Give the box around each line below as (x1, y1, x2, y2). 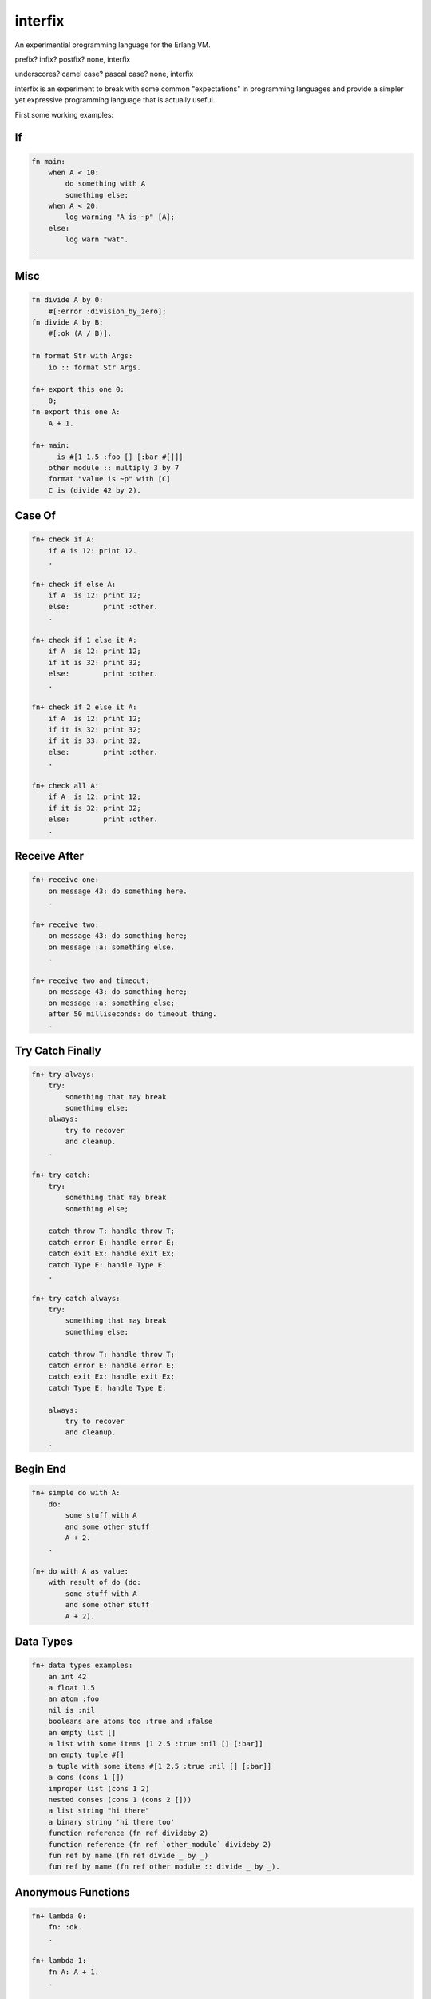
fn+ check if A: (31, 535, 96, 544)
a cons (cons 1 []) (48, 1773, 125, 1782)
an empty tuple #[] (48, 1750, 125, 1759)
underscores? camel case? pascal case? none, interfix (14, 69, 194, 79)
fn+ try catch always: (31, 1294, 121, 1303)
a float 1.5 (48, 1683, 96, 1693)
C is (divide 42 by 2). (48, 485, 141, 495)
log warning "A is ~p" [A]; (65, 213, 176, 221)
